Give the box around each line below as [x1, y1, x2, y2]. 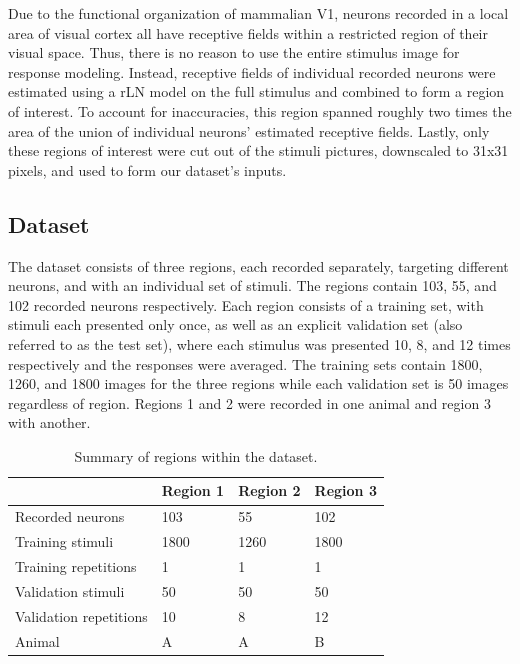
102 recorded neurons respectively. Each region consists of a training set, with [8, 294, 484, 315]
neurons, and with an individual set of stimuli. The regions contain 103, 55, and [8, 275, 497, 296]
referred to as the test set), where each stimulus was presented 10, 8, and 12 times [8, 333, 511, 354]
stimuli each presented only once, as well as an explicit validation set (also [8, 314, 463, 335]
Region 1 [161, 480, 225, 501]
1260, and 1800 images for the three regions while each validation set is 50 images [8, 373, 509, 394]
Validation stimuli [15, 580, 125, 601]
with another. [8, 412, 91, 433]
